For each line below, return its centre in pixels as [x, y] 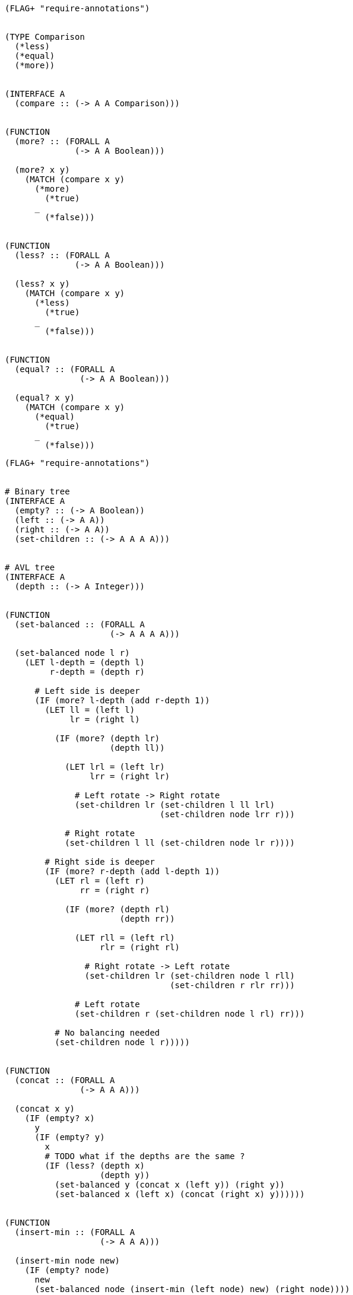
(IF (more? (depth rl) [117, 909]
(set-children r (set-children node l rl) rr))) [190, 1014]
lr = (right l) [105, 719]
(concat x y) [45, 1109]
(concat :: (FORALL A [65, 1080]
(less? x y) [42, 284]
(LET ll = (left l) [90, 710]
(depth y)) [125, 1175]
